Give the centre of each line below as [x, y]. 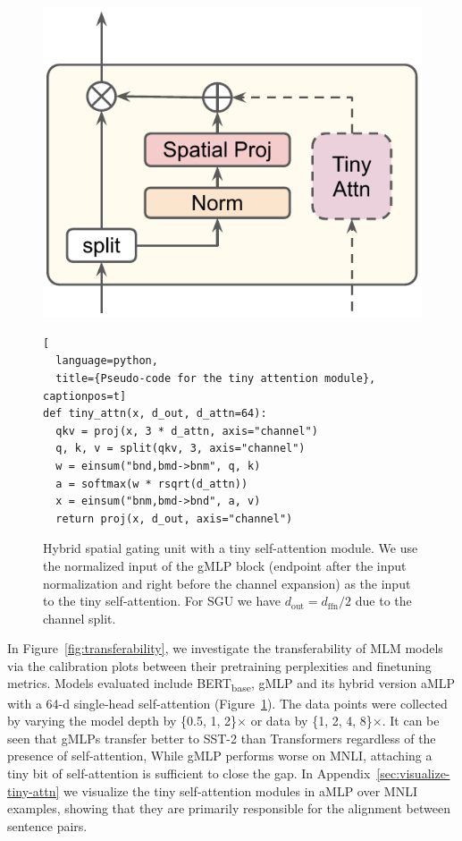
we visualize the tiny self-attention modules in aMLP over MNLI [240, 790]
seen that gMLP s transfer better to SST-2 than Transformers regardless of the [222, 738]
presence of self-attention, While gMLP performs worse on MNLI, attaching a [220, 756]
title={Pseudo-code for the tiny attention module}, [216, 378]
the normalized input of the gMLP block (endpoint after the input [225, 565]
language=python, [107, 361]
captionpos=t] [85, 396]
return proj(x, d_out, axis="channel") [174, 518]
